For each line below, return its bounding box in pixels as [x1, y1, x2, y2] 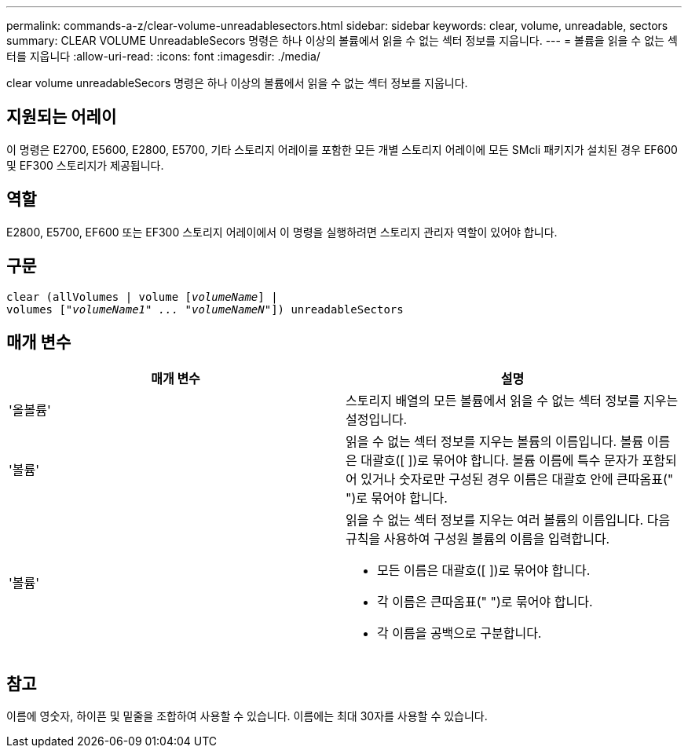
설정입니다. [346, 412, 408, 428]
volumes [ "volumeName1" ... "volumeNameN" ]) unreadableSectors [6, 302, 404, 316]
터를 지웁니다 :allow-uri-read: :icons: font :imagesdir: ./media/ [6, 49, 320, 63]
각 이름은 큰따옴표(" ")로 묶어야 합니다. [377, 594, 593, 610]
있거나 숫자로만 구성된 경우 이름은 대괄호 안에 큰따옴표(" [360, 471, 674, 488]
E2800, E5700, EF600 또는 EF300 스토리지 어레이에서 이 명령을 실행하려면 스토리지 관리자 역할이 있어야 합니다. [6, 225, 558, 239]
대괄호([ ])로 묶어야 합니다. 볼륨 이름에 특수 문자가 [360, 452, 639, 469]
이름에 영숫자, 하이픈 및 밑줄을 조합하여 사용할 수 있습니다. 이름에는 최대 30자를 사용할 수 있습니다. [6, 709, 488, 723]
